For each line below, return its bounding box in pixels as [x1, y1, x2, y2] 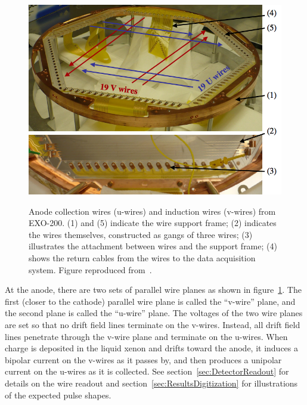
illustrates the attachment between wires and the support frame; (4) [29, 240, 277, 252]
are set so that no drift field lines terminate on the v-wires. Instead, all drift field [5, 318, 300, 330]
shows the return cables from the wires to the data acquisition [29, 251, 256, 264]
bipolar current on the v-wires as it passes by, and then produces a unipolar [5, 353, 282, 366]
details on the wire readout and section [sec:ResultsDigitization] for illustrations [5, 376, 298, 389]
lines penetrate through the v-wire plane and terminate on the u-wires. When [5, 330, 288, 342]
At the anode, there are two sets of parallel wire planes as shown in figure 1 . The [5, 283, 302, 296]
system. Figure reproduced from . [29, 263, 152, 276]
